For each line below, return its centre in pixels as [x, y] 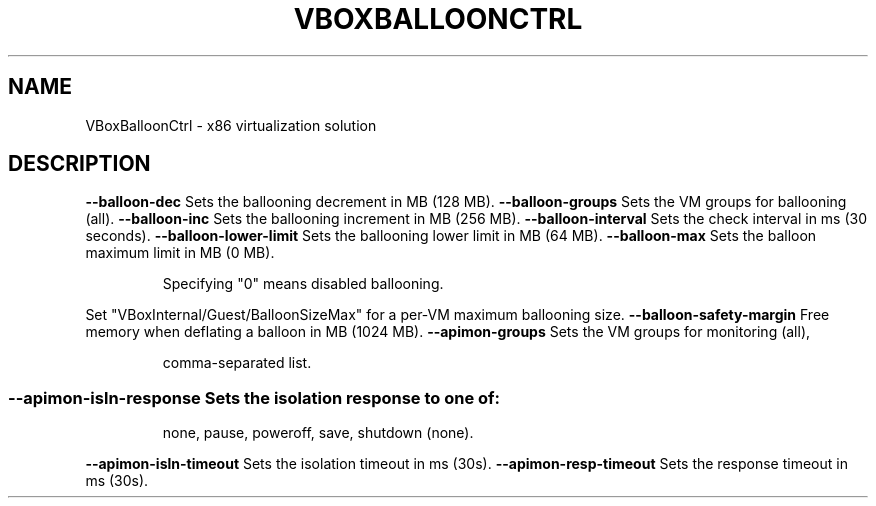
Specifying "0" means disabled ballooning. [303, 284]
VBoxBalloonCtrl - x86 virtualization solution [231, 125]
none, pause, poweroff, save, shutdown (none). [318, 433]
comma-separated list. [237, 363]
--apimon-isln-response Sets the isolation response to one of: [254, 397]
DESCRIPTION [79, 164]
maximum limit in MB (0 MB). [180, 253]
